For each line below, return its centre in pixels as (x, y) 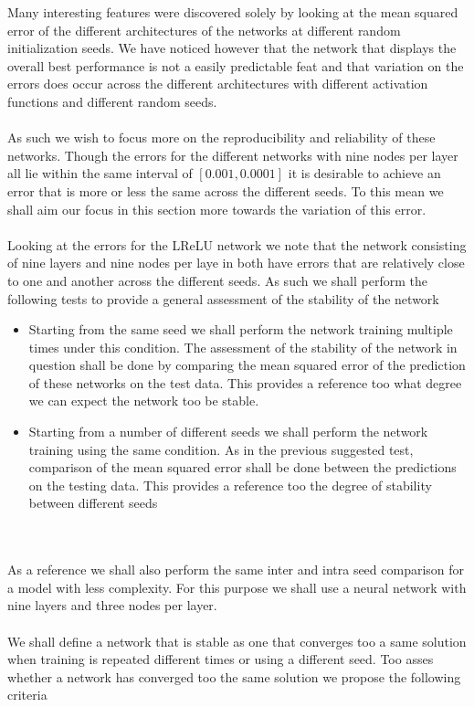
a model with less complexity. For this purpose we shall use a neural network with (237, 587)
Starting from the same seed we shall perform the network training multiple (241, 329)
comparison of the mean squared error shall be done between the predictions (242, 467)
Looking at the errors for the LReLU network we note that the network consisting (237, 244)
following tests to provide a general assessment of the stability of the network (223, 298)
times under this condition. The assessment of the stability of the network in (243, 347)
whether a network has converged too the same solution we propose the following (234, 676)
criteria (27, 695)
